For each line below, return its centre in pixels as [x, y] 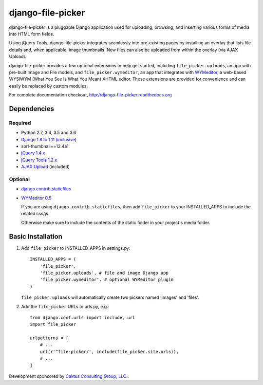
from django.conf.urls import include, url [83, 317]
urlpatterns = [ [49, 338]
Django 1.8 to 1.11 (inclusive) [49, 139]
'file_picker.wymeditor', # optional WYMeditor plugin [107, 280]
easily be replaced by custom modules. [48, 86]
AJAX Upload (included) [46, 167]
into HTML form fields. [32, 34]
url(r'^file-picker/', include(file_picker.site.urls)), [109, 351]
